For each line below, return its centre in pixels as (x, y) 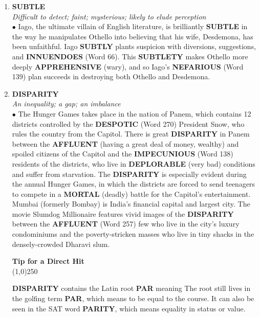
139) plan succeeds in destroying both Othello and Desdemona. (111, 76)
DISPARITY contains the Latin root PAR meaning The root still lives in (131, 288)
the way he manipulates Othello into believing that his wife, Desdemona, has (133, 36)
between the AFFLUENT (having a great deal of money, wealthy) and (125, 143)
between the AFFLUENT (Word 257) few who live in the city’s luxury (126, 224)
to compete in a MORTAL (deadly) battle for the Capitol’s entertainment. (131, 194)
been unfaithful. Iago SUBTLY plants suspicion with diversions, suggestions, (134, 46)
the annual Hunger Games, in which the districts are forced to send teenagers (134, 184)
